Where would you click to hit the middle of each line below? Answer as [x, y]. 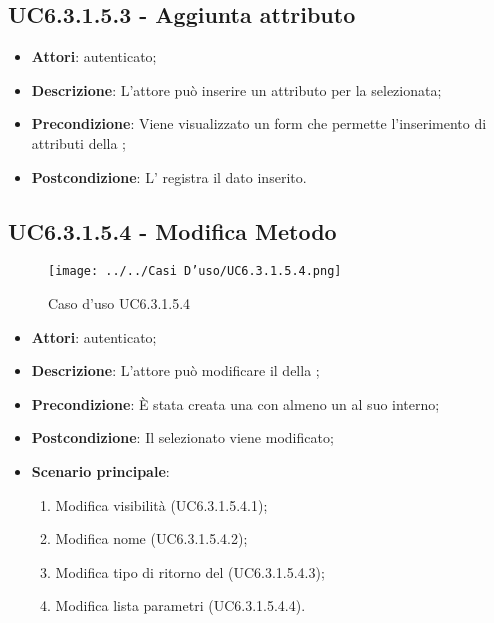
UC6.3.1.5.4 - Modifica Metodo [172, 230]
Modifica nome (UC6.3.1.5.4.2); [151, 538]
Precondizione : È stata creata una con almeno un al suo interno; [235, 403]
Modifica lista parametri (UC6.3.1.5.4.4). [180, 605]
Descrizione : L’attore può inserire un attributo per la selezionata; [236, 89]
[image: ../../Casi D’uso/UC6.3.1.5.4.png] [195, 271]
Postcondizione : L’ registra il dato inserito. [169, 176]
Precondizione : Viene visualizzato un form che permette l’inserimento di [259, 123]
